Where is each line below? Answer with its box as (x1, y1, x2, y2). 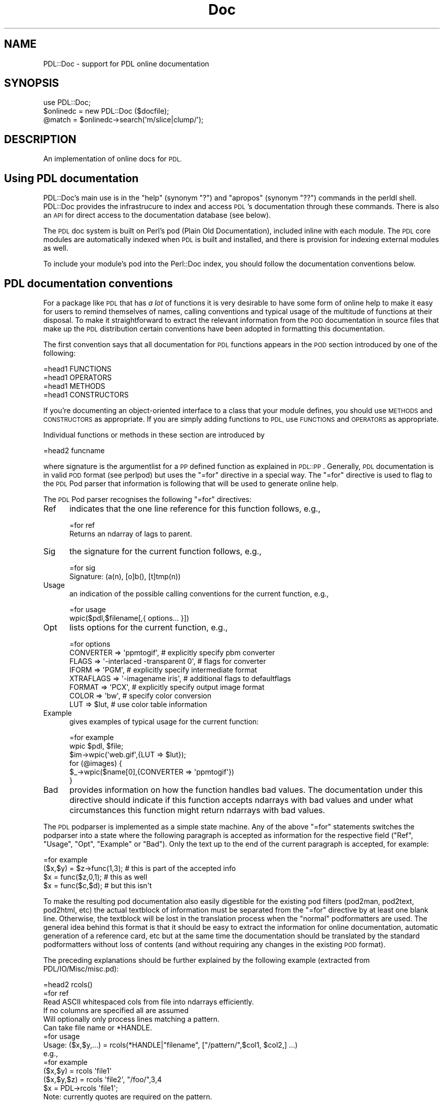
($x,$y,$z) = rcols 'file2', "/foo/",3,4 (43, 1075, 162, 1084)
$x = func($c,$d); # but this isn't (43, 881, 152, 890)
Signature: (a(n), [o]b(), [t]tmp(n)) (69, 572, 181, 581)
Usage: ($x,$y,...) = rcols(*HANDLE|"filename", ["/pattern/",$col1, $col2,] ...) (43, 1040, 298, 1049)
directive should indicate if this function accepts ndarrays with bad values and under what (69, 794, 413, 805)
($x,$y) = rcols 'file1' (43, 1066, 112, 1075)
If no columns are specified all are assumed (43, 1006, 189, 1015)
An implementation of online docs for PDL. (43, 154, 182, 163)
